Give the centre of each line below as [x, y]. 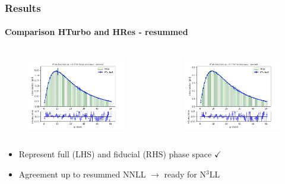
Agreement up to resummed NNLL [82, 174]
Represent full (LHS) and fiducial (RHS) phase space [115, 154]
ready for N [185, 174]
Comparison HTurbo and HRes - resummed [96, 32]
